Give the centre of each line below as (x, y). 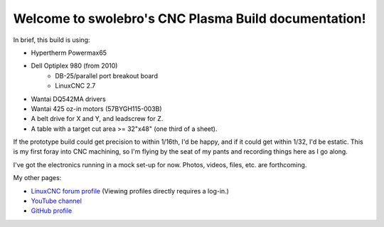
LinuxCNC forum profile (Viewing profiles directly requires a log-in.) (130, 191)
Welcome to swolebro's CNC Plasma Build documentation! (190, 19)
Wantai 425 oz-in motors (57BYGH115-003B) (97, 109)
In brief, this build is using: (52, 40)
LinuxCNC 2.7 (75, 86)
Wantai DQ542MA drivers (68, 99)
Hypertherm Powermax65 (69, 53)
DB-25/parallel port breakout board (106, 75)
